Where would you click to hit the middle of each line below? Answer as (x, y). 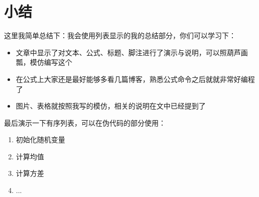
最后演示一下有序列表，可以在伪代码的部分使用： (85, 122)
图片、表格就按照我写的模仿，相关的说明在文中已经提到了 (111, 106)
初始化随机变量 (40, 139)
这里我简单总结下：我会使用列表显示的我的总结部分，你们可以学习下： (120, 35)
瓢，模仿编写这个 (44, 62)
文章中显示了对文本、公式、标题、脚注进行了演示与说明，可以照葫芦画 (132, 52)
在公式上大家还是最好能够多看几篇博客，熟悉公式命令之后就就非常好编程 (135, 79)
